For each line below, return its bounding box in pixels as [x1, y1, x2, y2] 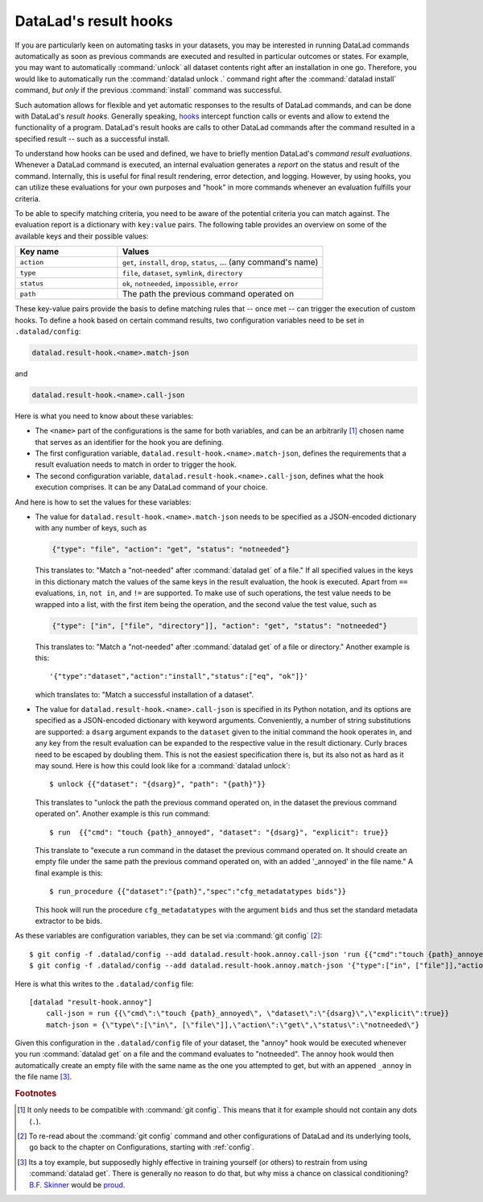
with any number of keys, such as [35, 523, 147, 533]
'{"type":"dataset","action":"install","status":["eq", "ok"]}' [49, 672, 309, 681]
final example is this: [35, 867, 104, 878]
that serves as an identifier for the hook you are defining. [35, 437, 225, 447]
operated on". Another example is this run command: [35, 809, 211, 818]
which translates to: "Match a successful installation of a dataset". [35, 689, 254, 699]
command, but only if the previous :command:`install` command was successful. [14, 85, 282, 95]
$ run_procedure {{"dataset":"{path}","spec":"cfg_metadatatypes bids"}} [49, 887, 347, 896]
